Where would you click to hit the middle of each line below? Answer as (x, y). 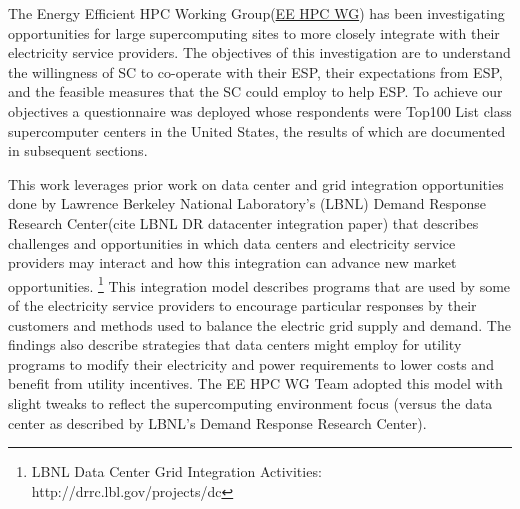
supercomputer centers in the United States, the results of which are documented (257, 130)
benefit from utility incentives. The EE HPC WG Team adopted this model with (255, 383)
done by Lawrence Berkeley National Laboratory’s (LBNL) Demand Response (247, 203)
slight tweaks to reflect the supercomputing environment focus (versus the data (250, 402)
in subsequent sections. (78, 150)
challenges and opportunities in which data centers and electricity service (232, 242)
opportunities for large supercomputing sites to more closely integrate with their (254, 32)
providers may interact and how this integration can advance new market (232, 262)
